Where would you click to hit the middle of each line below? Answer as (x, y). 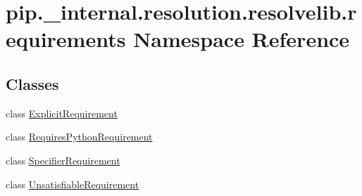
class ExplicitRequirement (62, 113)
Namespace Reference (242, 39)
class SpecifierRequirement (63, 160)
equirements (66, 39)
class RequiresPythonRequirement (79, 137)
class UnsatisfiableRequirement (73, 184)
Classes (32, 83)
